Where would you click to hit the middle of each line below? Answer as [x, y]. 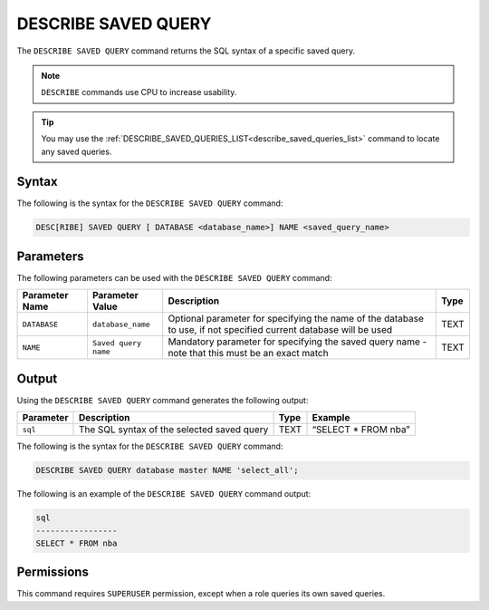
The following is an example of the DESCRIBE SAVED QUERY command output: [164, 494]
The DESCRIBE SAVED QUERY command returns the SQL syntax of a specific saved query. [186, 51]
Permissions [53, 572]
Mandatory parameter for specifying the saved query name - [297, 342]
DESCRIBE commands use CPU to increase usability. [139, 92]
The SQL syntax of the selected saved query [173, 430]
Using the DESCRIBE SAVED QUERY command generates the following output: [163, 400]
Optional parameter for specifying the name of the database [296, 319]
